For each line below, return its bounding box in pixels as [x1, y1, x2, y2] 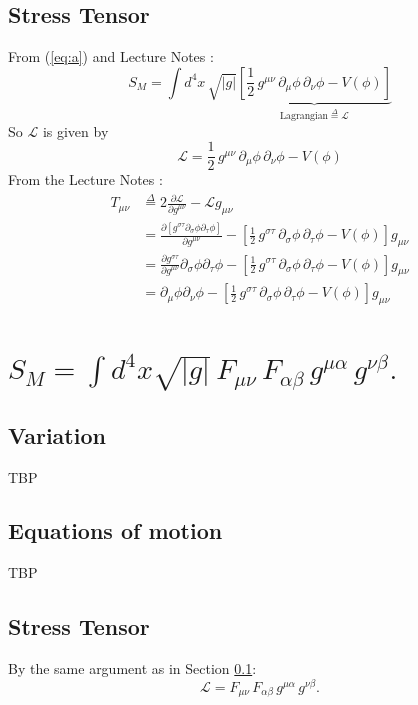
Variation [8, 419, 106, 450]
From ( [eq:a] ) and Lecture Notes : [8, 46, 214, 67]
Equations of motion [8, 515, 223, 546]
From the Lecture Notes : [8, 169, 163, 190]
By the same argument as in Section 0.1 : [8, 658, 257, 679]
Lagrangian [279, 111, 329, 122]
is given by [42, 120, 109, 141]
